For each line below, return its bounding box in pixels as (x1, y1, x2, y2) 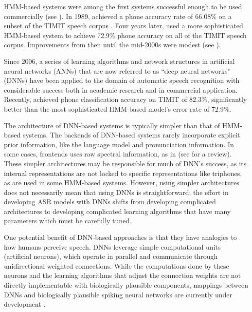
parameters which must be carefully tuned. (4, 215, 131, 226)
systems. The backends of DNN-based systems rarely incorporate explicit (22, 130, 240, 140)
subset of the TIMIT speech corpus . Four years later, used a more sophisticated (4, 20, 243, 31)
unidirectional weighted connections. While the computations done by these (4, 260, 229, 271)
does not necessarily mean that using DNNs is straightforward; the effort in (4, 187, 229, 197)
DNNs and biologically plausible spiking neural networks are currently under (4, 289, 233, 299)
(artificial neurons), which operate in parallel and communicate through (4, 251, 218, 261)
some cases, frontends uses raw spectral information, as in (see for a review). (4, 149, 232, 159)
